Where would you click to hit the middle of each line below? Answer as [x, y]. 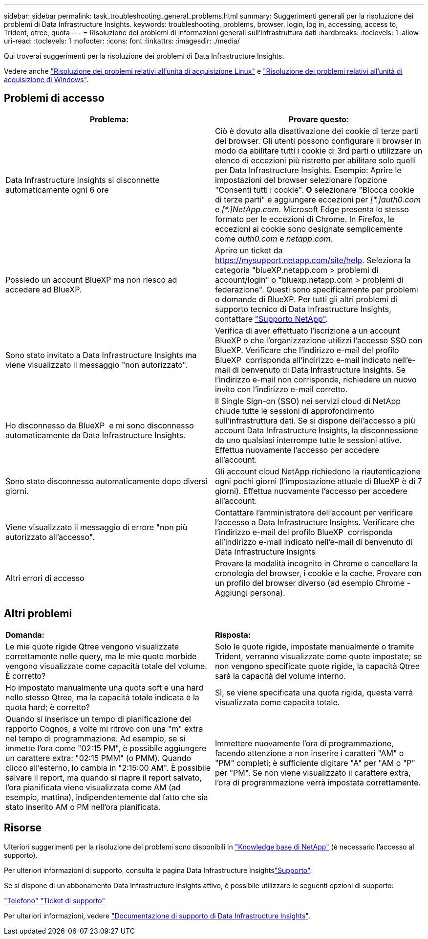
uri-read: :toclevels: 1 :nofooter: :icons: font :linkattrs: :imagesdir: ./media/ [122, 41]
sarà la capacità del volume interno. [280, 676]
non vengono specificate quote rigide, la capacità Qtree [317, 666]
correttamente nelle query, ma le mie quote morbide [101, 656]
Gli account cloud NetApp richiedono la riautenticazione [318, 471]
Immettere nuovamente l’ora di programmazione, [304, 743]
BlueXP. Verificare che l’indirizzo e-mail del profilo [307, 350]
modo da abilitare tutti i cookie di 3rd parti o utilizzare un [319, 150]
